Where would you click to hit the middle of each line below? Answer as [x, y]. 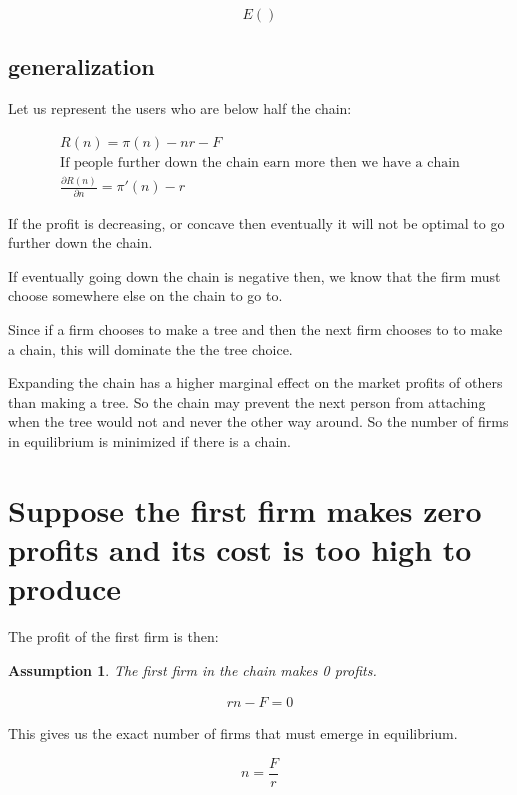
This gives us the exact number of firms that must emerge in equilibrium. [233, 733]
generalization [81, 66]
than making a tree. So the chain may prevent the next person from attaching [247, 401]
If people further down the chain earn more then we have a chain [260, 162]
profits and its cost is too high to [240, 548]
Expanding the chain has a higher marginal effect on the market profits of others [255, 382]
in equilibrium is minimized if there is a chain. [149, 440]
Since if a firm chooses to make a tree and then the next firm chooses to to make [255, 328]
